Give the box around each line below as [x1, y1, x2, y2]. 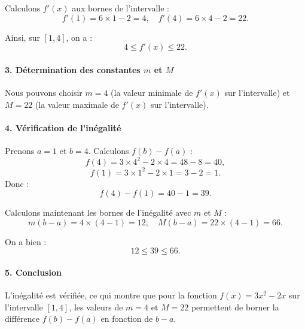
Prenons [5, 144, 35, 156]
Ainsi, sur [5, 31, 40, 43]
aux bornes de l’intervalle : [72, 2, 169, 14]
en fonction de [100, 312, 153, 325]
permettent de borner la [191, 300, 279, 313]
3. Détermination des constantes [5, 63, 141, 76]
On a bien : [5, 235, 47, 247]
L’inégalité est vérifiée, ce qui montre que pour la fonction [5, 289, 217, 301]
